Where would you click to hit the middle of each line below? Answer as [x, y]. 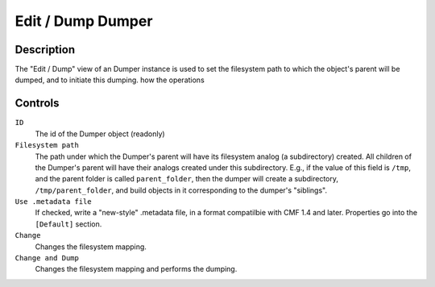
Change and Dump [47, 258]
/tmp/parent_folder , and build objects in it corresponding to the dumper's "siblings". [181, 190]
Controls [37, 104]
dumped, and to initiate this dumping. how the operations [110, 80]
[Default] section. [68, 224]
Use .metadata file [53, 202]
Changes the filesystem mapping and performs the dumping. [136, 269]
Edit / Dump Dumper [84, 21]
